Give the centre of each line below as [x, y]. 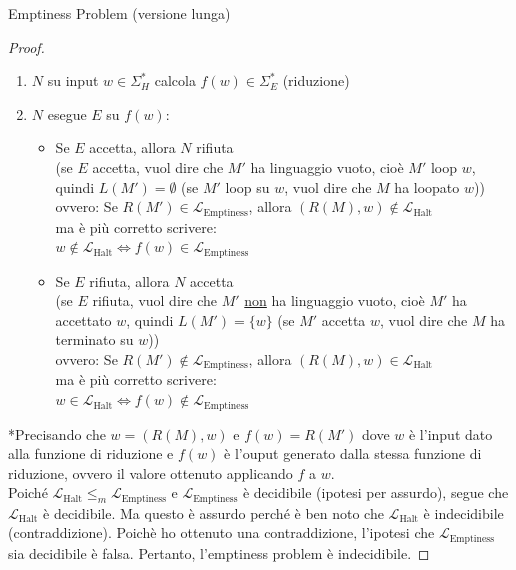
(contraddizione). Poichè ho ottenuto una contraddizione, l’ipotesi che [221, 532]
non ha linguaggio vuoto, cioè [334, 300]
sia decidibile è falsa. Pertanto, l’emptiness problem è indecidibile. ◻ [219, 552]
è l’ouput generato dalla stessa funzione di [353, 453]
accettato [83, 319]
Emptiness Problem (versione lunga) [119, 13]
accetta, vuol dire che [158, 166]
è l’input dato [450, 433]
